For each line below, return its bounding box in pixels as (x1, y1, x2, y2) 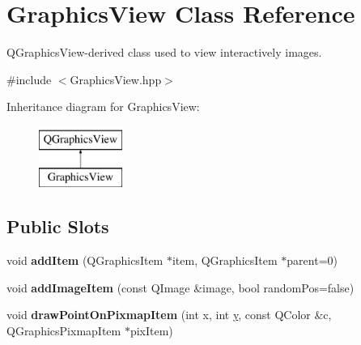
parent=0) (287, 252, 338, 269)
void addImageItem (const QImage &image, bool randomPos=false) (6, 279, 355, 296)
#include (6, 70, 52, 87)
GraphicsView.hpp (70, 70, 162, 87)
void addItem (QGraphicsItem (6, 252, 164, 269)
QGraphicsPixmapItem (6, 322, 121, 339)
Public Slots (6, 214, 109, 239)
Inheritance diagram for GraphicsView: (6, 98, 200, 115)
